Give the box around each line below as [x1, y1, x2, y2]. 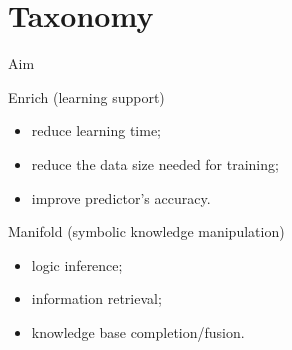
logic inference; [31, 254, 123, 275]
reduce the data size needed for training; [31, 153, 279, 174]
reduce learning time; [31, 120, 161, 141]
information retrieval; [31, 288, 162, 309]
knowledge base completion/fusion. [31, 321, 245, 342]
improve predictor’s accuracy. [31, 187, 211, 208]
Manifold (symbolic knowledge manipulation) [8, 221, 285, 242]
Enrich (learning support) [8, 86, 165, 107]
